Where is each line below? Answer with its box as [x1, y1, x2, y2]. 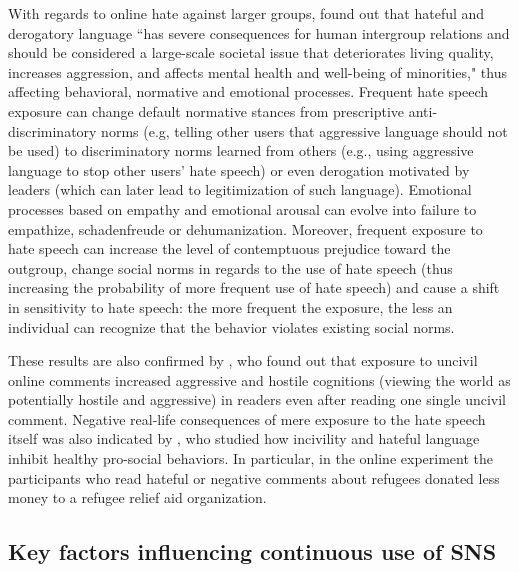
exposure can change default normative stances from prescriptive [8, 100, 404, 121]
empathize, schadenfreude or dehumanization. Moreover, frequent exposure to [8, 218, 483, 239]
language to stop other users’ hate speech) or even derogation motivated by [8, 159, 470, 180]
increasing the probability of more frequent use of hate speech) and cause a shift [8, 277, 500, 298]
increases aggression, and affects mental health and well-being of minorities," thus [8, 61, 507, 82]
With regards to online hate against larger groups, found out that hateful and [8, 3, 485, 23]
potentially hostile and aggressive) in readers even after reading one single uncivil [8, 389, 506, 410]
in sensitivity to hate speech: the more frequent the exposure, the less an [8, 296, 453, 317]
